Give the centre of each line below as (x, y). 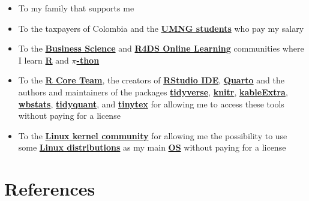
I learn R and (43, 60)
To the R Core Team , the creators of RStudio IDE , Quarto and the (151, 80)
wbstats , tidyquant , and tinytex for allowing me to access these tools (151, 103)
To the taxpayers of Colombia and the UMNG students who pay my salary (161, 28)
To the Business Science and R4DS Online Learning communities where (161, 48)
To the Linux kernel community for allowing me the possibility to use (153, 135)
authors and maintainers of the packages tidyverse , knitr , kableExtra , (153, 91)
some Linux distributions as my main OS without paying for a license (152, 147)
